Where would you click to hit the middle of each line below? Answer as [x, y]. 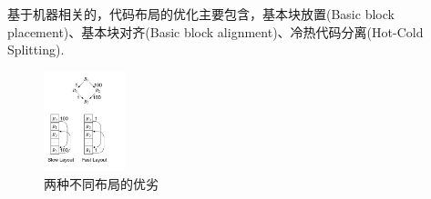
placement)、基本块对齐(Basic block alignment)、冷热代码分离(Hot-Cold [215, 31]
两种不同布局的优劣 [101, 184]
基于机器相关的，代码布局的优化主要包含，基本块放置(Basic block [201, 14]
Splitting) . [36, 50]
